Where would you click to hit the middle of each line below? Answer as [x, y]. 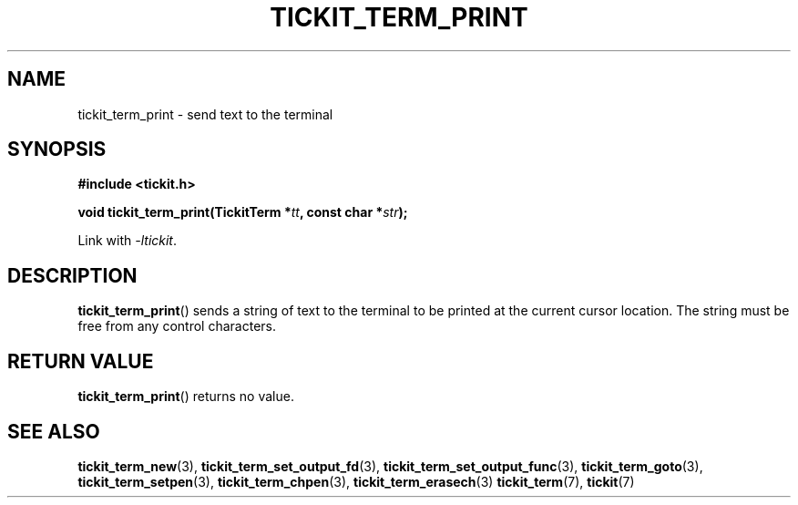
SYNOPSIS [57, 149]
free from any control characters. [177, 326]
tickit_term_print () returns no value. [186, 397]
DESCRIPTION [72, 275]
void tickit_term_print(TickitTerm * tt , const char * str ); [243, 212]
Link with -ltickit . [128, 241]
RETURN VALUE [81, 361]
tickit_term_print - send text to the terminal [205, 114]
